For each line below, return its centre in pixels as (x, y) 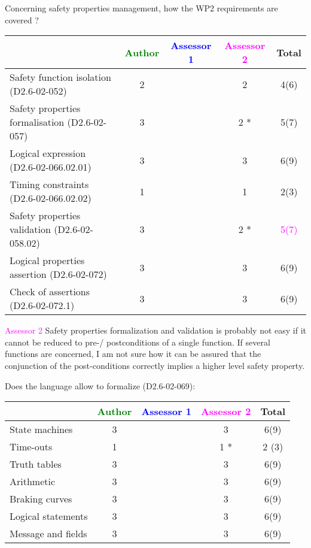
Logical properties (47, 261)
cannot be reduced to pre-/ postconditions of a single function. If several (138, 342)
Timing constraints (49, 184)
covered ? (22, 19)
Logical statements (49, 516)
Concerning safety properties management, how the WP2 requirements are (141, 8)
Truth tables (36, 464)
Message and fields (48, 534)
